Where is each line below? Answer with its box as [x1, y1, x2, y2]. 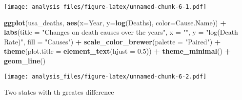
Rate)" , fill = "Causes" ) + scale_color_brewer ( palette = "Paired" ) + [4, 36, 221, 46]
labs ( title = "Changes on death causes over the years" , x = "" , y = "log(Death [4, 27, 238, 37]
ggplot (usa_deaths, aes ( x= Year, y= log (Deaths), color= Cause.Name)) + [4, 17, 226, 27]
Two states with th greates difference [4, 87, 114, 97]
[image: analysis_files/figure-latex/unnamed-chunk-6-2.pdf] [4, 73, 207, 80]
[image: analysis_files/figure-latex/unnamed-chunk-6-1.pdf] [4, 3, 207, 10]
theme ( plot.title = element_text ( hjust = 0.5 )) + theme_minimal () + [4, 46, 231, 56]
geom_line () [4, 56, 46, 66]
